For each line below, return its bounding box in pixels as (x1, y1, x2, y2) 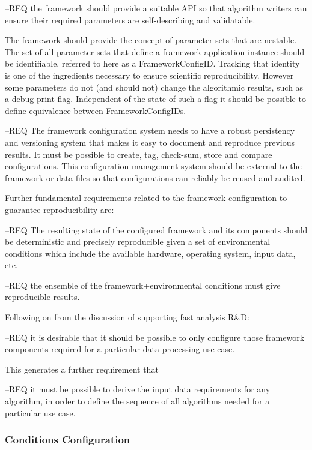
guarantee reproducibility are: (5, 203, 114, 215)
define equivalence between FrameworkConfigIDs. (5, 104, 186, 116)
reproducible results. (5, 290, 80, 303)
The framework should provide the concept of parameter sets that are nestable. (5, 34, 297, 46)
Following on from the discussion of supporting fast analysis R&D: (5, 311, 249, 323)
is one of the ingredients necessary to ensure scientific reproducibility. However (5, 68, 294, 81)
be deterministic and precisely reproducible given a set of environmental (5, 235, 271, 248)
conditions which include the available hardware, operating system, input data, (5, 247, 296, 259)
